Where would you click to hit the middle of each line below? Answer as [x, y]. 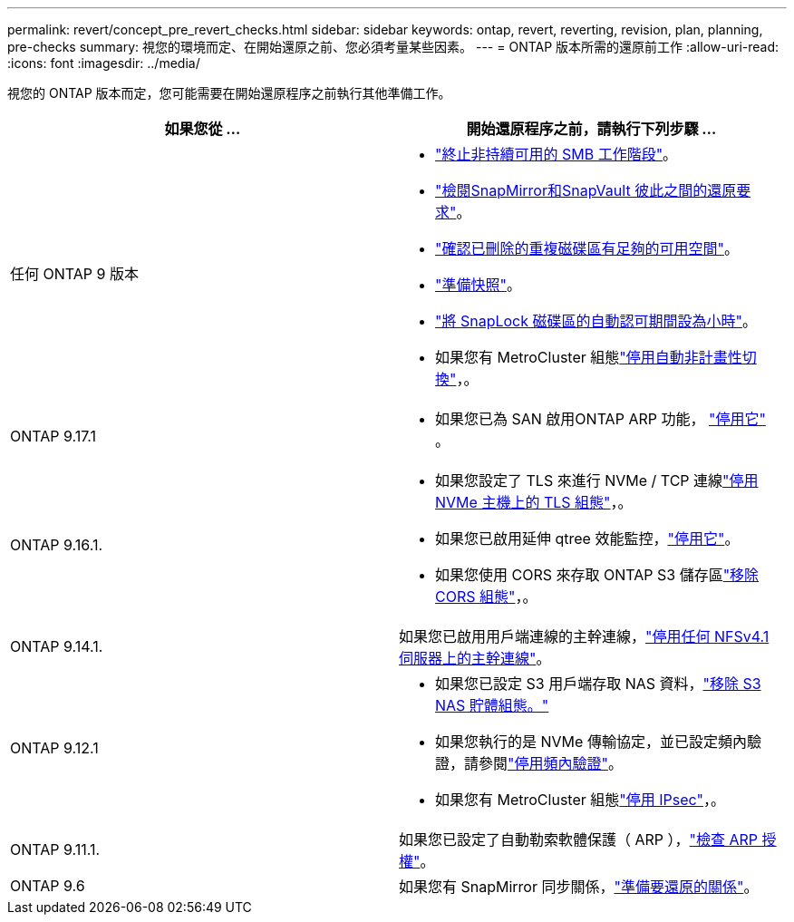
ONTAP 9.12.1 [54, 748]
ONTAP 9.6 [48, 886]
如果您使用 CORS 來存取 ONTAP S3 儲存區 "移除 [597, 575]
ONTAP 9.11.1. [55, 849]
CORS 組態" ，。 [486, 597]
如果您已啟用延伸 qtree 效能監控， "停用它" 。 [587, 539]
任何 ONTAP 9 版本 [74, 274]
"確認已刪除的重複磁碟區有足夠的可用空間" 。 [587, 248]
